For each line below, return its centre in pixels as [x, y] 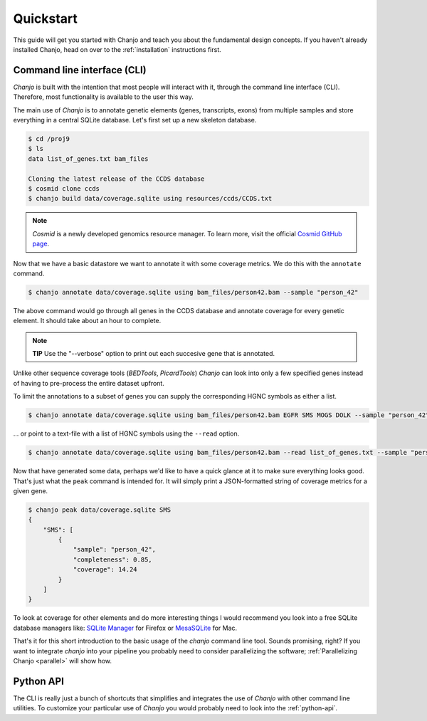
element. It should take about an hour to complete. [87, 321]
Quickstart [46, 19]
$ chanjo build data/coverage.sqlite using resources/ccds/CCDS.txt [150, 199]
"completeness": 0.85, [112, 559]
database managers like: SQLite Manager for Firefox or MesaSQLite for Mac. [125, 628]
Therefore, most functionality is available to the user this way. [103, 97]
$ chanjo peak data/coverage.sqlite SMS [99, 510]
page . [41, 244]
